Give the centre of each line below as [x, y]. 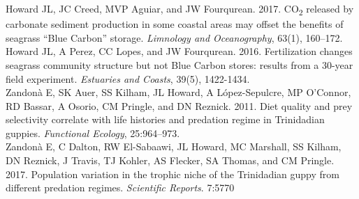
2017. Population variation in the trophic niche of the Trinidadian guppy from [173, 174]
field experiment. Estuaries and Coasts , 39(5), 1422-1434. [128, 78]
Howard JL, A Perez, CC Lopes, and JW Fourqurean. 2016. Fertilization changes [179, 51]
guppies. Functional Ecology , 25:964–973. [93, 133]
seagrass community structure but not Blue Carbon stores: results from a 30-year [179, 64]
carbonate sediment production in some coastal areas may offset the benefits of [175, 24]
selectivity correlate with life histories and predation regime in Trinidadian [165, 119]
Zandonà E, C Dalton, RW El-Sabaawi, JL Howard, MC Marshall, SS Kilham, [174, 146]
